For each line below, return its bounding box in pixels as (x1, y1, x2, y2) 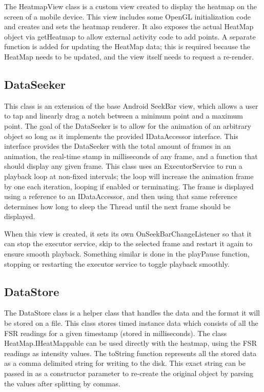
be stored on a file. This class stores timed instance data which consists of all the (4, 318, 258, 328)
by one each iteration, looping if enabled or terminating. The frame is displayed (4, 181, 254, 191)
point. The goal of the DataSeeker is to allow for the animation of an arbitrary (4, 120, 251, 131)
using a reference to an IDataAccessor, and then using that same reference (4, 191, 237, 202)
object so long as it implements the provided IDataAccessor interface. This (4, 130, 238, 141)
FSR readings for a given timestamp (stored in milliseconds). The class (4, 327, 227, 338)
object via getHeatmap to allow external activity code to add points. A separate (4, 31, 256, 42)
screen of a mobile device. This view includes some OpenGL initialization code (4, 11, 251, 22)
